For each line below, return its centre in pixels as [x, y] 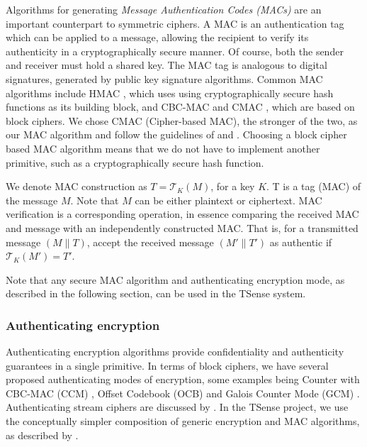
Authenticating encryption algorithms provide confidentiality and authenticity [175, 352]
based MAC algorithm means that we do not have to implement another [163, 148]
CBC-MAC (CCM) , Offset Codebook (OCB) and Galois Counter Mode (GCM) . [183, 393]
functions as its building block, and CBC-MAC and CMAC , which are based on [180, 107]
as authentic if [301, 242]
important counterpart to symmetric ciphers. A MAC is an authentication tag [175, 23]
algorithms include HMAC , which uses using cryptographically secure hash [170, 93]
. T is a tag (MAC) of [314, 186]
